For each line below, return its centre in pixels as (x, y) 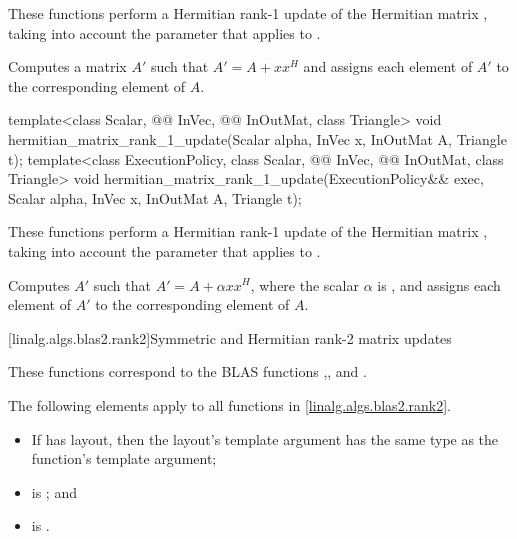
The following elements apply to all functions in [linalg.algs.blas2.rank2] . (229, 404)
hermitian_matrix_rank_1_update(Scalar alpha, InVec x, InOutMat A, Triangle (257, 138)
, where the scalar (304, 284)
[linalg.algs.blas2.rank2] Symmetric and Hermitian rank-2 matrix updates (230, 337)
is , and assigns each (439, 284)
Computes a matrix (67, 66)
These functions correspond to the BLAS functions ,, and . (187, 371)
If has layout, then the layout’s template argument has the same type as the (265, 438)
